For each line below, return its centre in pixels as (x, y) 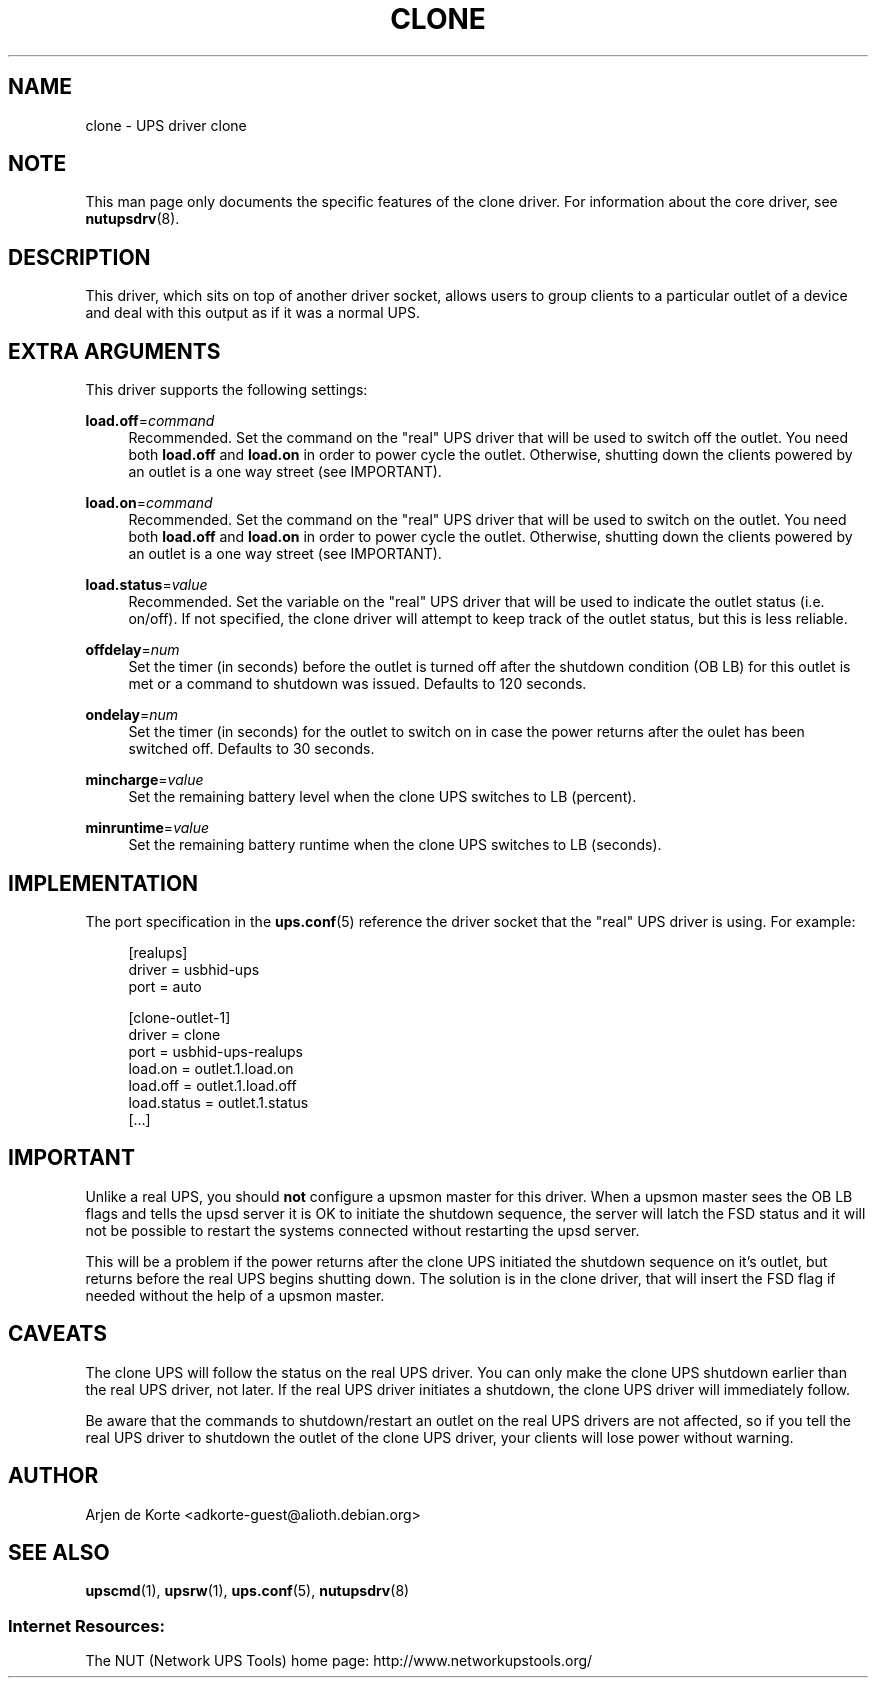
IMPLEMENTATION (103, 883)
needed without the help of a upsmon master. (235, 1295)
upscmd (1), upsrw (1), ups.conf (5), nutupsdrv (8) (247, 1591)
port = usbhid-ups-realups (215, 1051)
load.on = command (149, 503)
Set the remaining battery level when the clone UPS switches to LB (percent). (382, 797)
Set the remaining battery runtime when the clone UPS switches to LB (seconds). (395, 845)
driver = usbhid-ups (194, 969)
